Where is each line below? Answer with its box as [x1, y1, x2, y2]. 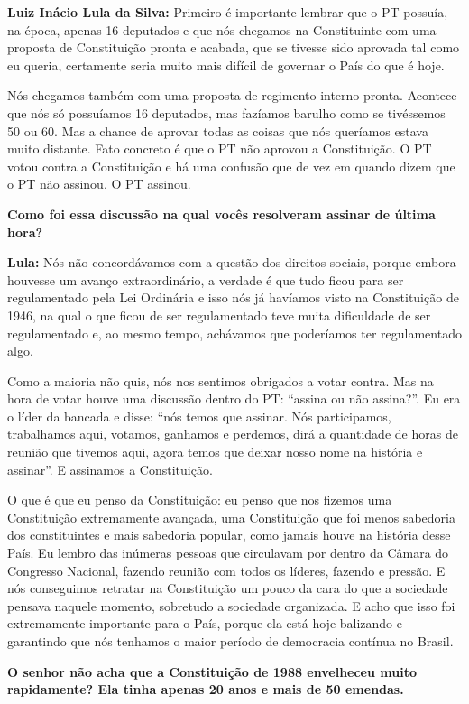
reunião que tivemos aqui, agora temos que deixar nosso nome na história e [7, 442, 423, 461]
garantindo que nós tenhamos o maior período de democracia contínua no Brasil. [7, 632, 454, 650]
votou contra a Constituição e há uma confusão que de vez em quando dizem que [7, 156, 455, 175]
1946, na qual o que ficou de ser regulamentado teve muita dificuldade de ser [7, 305, 431, 324]
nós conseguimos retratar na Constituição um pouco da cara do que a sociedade [7, 579, 448, 597]
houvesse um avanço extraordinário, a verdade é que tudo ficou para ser [7, 270, 404, 289]
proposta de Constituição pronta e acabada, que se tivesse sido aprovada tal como [7, 38, 460, 57]
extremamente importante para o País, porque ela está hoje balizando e [7, 614, 402, 633]
